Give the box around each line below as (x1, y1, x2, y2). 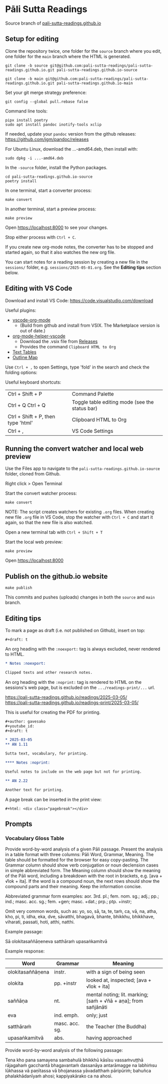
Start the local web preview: (5, 539, 63, 545)
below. (5, 270, 19, 276)
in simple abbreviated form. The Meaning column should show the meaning (5, 868, 161, 874)
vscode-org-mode (12, 317, 51, 323)
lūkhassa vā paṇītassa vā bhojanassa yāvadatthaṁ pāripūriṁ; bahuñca (5, 1068, 151, 1074)
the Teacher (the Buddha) (86, 1023, 147, 1030)
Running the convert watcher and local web (5, 444, 144, 453)
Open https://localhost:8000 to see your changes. (5, 224, 108, 230)
